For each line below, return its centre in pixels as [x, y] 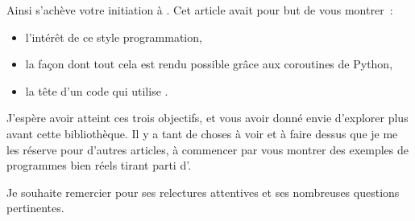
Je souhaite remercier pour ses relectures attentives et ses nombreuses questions [203, 192]
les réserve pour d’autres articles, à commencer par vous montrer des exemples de [207, 149]
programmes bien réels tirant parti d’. [99, 165]
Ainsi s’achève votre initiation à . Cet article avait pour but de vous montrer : [200, 10]
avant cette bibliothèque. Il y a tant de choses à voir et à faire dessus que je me [202, 133]
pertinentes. [35, 208]
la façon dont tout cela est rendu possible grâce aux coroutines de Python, [209, 64]
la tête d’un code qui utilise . [97, 90]
